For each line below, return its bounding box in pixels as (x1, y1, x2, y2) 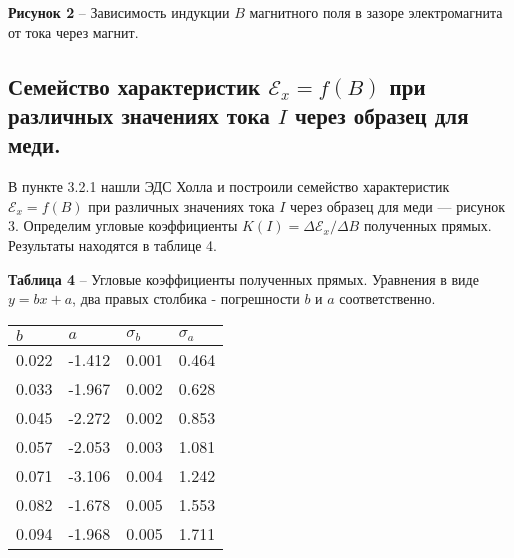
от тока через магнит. (8, 21, 139, 42)
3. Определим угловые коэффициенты (8, 215, 238, 236)
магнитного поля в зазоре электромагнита (249, 2, 503, 22)
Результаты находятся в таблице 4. (8, 234, 217, 255)
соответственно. (339, 288, 436, 309)
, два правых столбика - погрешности (72, 288, 300, 309)
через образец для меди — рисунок (290, 195, 505, 216)
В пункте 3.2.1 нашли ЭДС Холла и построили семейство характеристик (8, 176, 450, 197)
